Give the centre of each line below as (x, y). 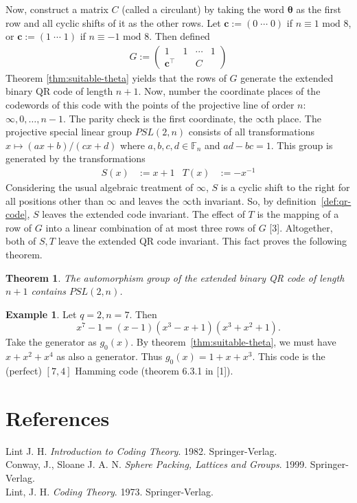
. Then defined (180, 36)
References (58, 417)
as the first (319, 9)
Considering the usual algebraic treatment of (100, 187)
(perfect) (24, 371)
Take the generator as (51, 342)
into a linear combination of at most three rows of (151, 227)
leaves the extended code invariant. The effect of (143, 214)
